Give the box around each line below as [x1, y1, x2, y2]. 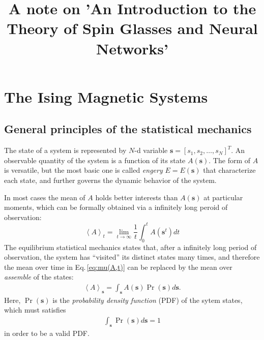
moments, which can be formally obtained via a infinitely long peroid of [4, 202, 228, 212]
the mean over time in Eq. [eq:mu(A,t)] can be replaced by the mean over [4, 261, 232, 272]
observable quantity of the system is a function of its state [4, 154, 186, 165]
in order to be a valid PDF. [4, 327, 90, 338]
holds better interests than [95, 192, 178, 202]
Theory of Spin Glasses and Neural [7, 18, 258, 39]
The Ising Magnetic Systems [4, 86, 208, 107]
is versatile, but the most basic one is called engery [4, 165, 163, 175]
